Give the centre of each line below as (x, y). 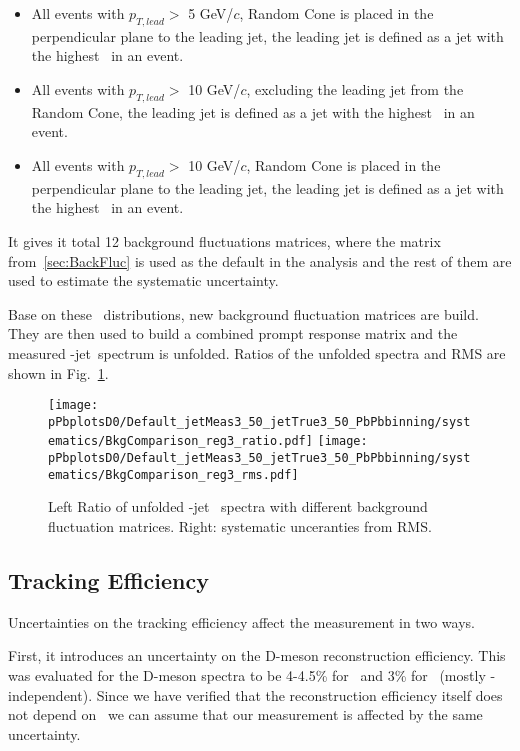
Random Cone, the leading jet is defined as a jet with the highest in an (253, 111)
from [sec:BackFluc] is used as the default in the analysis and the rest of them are (260, 260)
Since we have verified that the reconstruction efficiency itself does (299, 694)
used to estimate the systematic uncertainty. (143, 280)
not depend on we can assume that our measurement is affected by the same (245, 714)
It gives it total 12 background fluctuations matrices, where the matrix (224, 240)
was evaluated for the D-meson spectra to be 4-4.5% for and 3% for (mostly (247, 674)
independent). (50, 694)
